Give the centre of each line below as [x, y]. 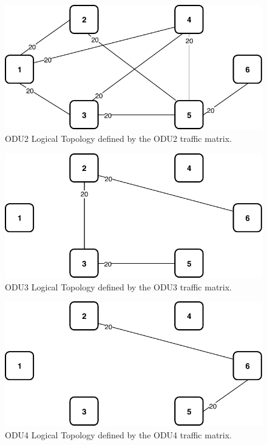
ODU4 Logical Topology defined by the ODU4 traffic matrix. [119, 435]
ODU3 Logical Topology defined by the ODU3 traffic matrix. [119, 286]
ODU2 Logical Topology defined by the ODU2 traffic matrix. [119, 138]
